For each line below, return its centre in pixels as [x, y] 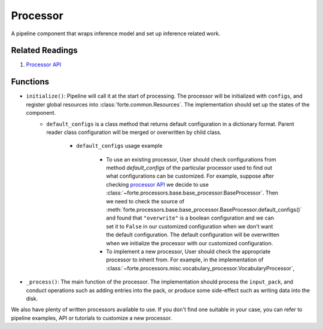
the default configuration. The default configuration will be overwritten [193, 235]
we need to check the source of [145, 201]
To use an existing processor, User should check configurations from [191, 159]
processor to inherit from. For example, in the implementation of [185, 260]
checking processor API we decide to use [157, 184]
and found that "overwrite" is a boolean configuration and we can [190, 218]
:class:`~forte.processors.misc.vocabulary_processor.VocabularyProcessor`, [200, 268]
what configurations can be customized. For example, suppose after [190, 176]
